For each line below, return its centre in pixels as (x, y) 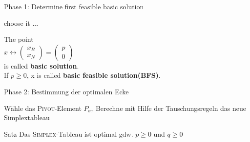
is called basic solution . (42, 65)
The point (19, 39)
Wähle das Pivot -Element (43, 108)
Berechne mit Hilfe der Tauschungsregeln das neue (171, 108)
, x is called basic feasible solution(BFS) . (94, 75)
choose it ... (21, 23)
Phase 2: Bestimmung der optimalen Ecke (66, 91)
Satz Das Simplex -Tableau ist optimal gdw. (69, 133)
